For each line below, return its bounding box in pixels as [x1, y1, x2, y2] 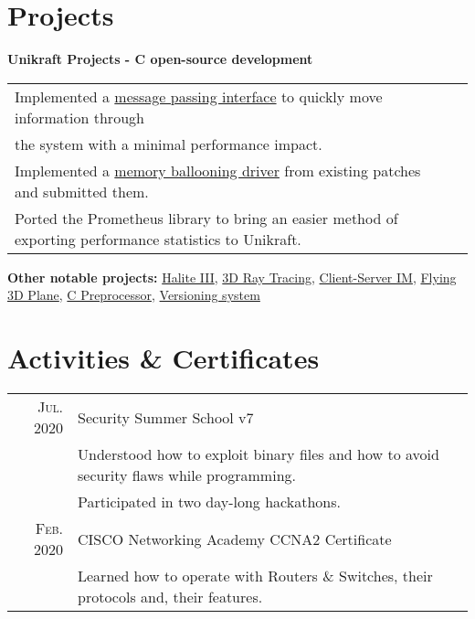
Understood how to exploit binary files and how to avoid [78, 443, 439, 465]
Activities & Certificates [7, 339, 320, 377]
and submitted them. [15, 180, 149, 202]
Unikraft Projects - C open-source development [7, 49, 313, 69]
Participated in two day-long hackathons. [78, 491, 341, 513]
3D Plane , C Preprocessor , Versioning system [7, 285, 260, 304]
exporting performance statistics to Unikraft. [15, 228, 301, 250]
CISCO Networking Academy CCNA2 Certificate [78, 528, 392, 550]
